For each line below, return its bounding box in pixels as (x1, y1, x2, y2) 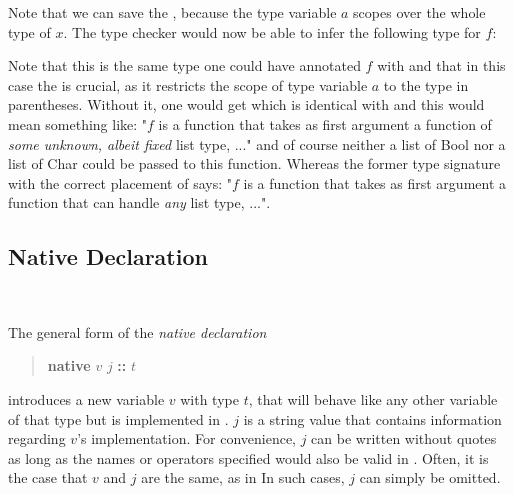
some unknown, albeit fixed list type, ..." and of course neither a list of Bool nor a (8, 133, 506, 154)
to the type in (383, 74, 469, 95)
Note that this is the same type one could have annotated (8, 55, 361, 76)
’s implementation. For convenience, (77, 428, 296, 449)
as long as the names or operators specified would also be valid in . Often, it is (8, 447, 489, 468)
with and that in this (377, 55, 506, 76)
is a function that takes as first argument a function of (158, 113, 492, 134)
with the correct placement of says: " (8, 172, 232, 193)
